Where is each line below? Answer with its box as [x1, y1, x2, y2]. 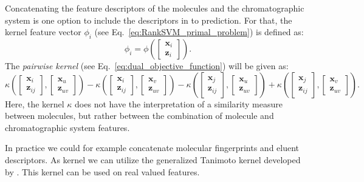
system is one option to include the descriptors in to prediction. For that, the [5, 13, 292, 26]
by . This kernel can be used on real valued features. [5, 165, 200, 178]
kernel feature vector [5, 25, 81, 38]
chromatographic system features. [5, 121, 130, 133]
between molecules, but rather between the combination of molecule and [5, 109, 274, 122]
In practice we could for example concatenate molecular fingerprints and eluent [5, 141, 300, 154]
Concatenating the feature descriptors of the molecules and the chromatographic [5, 2, 304, 14]
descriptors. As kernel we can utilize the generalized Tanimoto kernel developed [5, 153, 301, 166]
